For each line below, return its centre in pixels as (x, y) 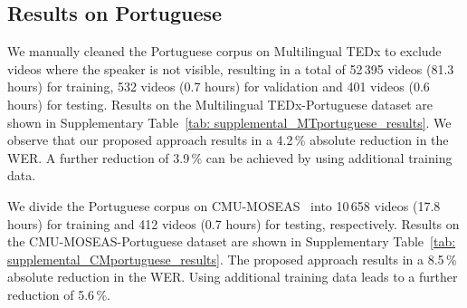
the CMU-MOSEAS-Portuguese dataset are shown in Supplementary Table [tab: (232, 241)
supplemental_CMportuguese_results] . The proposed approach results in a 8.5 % (232, 259)
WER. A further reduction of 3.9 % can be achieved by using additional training (230, 157)
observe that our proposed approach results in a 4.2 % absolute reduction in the (228, 140)
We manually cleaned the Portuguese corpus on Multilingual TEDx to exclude (224, 51)
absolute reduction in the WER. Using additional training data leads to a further (233, 277)
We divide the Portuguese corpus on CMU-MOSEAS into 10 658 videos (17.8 (224, 205)
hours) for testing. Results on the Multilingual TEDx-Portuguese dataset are (220, 104)
